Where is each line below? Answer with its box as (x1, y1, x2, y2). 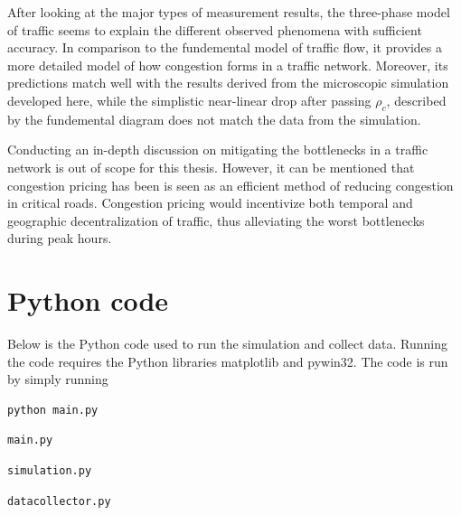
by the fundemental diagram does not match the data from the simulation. (7, 109, 421, 128)
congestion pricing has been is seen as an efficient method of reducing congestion (7, 175, 454, 194)
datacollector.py (7, 494, 111, 508)
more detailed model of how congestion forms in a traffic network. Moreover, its (7, 55, 448, 74)
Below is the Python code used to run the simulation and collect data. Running (7, 334, 447, 353)
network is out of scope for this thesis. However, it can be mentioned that (7, 157, 415, 176)
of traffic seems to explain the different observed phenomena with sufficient (7, 20, 422, 39)
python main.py (7, 403, 99, 417)
